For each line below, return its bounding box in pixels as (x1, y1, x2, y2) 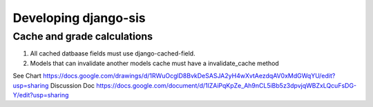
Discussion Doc (50, 81, 95, 89)
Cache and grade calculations (12, 30, 153, 43)
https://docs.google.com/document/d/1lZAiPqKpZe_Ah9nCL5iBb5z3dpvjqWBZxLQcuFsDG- (96, 81, 357, 89)
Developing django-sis (12, 10, 146, 25)
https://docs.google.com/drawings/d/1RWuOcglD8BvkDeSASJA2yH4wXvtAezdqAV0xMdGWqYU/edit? (42, 72, 336, 80)
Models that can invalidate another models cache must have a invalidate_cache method (30, 59, 279, 67)
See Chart (12, 72, 41, 80)
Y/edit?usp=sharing (12, 91, 69, 99)
